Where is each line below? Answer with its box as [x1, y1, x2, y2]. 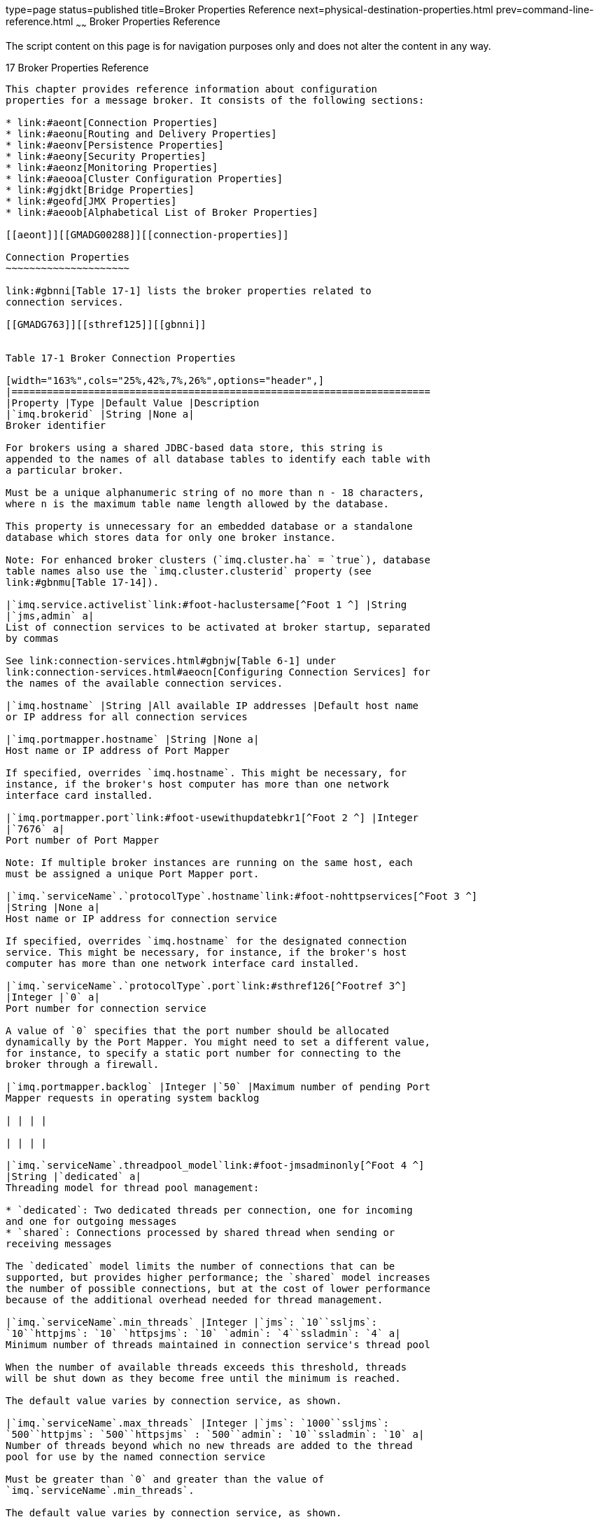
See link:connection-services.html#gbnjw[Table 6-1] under [6, 654, 337, 666]
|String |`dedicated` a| [6, 1170, 141, 1182]
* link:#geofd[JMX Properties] [6, 195, 177, 207]
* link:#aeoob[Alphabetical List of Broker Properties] [6, 206, 318, 218]
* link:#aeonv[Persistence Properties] [6, 139, 224, 151]
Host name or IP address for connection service [6, 912, 277, 924]
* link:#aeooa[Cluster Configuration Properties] [6, 172, 283, 184]
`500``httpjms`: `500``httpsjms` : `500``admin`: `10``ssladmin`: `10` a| [6, 1428, 425, 1440]
